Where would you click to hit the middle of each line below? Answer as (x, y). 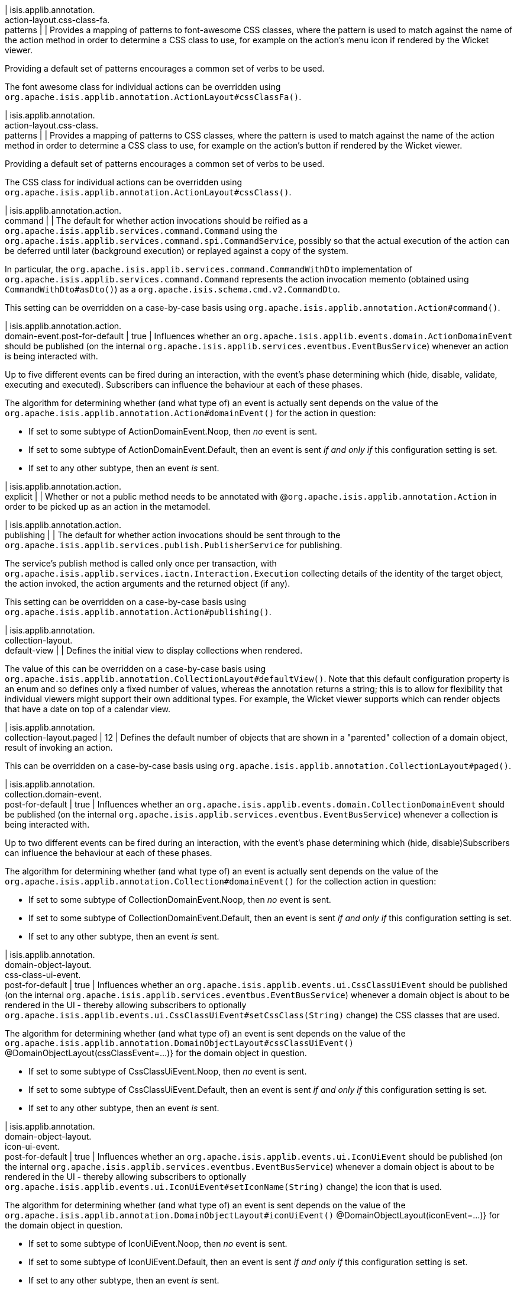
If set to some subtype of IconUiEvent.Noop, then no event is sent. (158, 1244)
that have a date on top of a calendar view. (88, 709)
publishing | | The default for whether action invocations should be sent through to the (173, 535)
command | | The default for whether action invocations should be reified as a (156, 221)
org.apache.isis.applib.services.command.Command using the (141, 231)
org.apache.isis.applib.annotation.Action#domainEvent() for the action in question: (190, 413)
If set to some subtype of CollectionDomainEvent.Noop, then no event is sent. (180, 900)
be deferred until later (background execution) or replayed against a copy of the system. (177, 251)
